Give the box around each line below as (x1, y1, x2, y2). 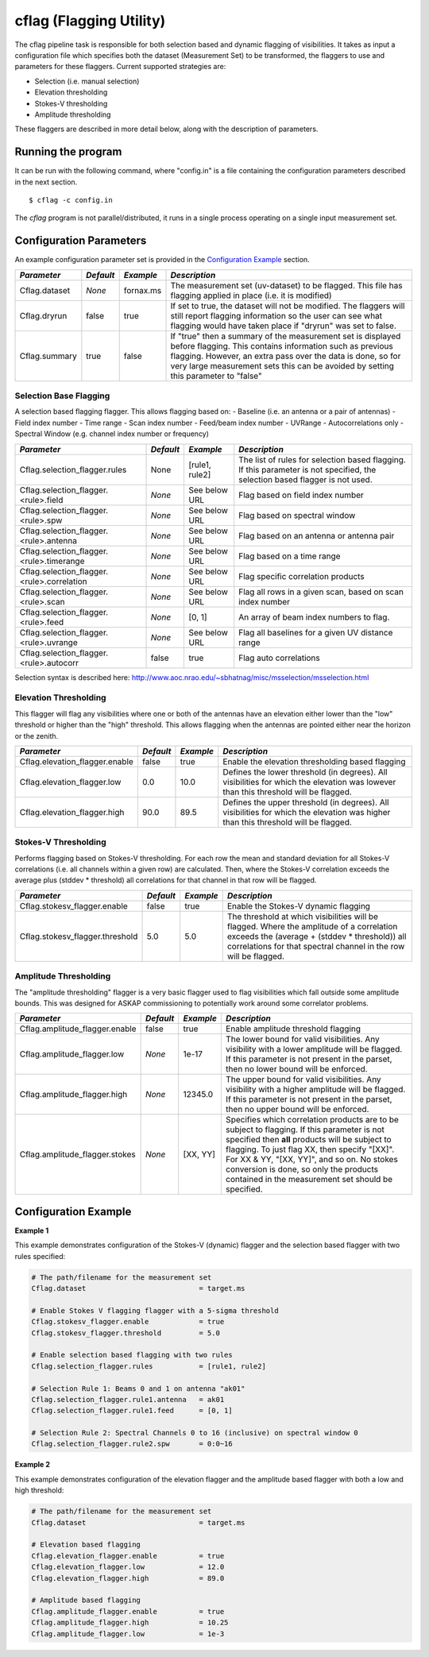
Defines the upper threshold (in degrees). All (222, 797, 389, 808)
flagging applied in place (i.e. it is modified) (170, 290, 333, 301)
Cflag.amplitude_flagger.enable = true (31, 1607, 225, 1616)
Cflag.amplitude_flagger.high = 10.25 (31, 1618, 229, 1628)
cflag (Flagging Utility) (14, 12, 166, 29)
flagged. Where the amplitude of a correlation (226, 921, 398, 932)
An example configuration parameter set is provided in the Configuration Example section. (14, 255, 310, 265)
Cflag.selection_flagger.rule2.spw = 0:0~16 (31, 1439, 234, 1449)
